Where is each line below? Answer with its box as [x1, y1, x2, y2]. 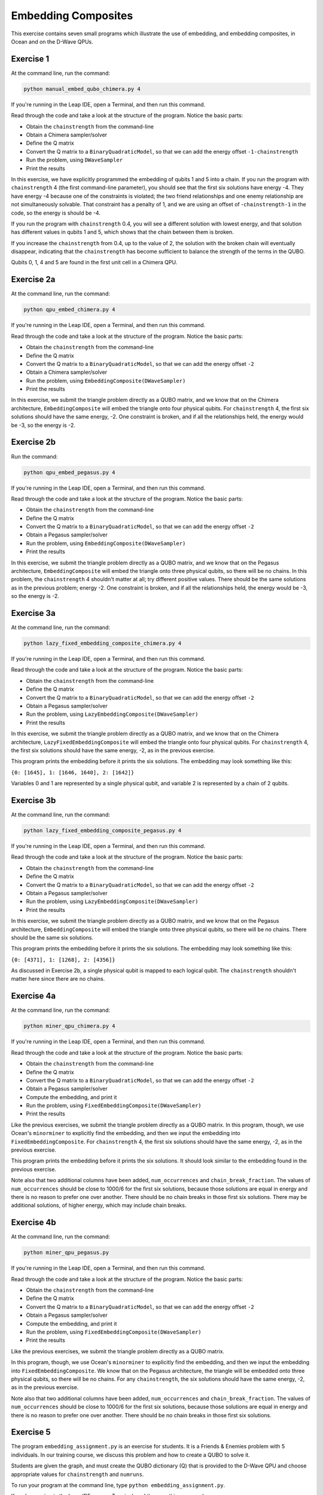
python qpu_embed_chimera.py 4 [23, 306, 116, 313]
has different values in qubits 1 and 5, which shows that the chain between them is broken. [11, 228, 234, 236]
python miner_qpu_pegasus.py [23, 1249, 109, 1256]
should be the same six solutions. [11, 933, 94, 941]
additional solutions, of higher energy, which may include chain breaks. [11, 1202, 187, 1209]
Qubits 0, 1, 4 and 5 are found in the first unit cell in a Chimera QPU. [11, 259, 178, 266]
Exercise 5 [11, 1427, 51, 1438]
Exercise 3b [11, 795, 56, 806]
